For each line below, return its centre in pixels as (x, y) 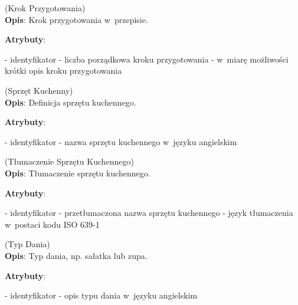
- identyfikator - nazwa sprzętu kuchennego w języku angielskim (121, 141)
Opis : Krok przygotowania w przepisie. (76, 19)
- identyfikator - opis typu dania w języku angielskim (101, 295)
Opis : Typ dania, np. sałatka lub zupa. (76, 255)
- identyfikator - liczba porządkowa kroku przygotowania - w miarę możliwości (147, 59)
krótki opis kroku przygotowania (63, 70)
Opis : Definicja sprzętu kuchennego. (71, 102)
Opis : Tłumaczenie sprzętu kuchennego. (78, 173)
